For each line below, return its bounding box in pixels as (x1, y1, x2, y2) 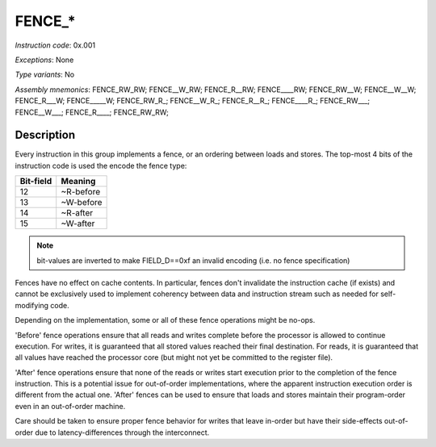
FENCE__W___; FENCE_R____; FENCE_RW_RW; (15, 107, 169, 117)
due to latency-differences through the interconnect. (35, 428, 210, 437)
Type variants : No (15, 69, 75, 80)
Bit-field (19, 176, 52, 187)
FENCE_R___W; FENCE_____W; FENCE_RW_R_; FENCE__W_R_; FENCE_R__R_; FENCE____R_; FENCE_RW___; (15, 96, 371, 106)
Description (15, 128, 76, 142)
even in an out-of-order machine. (15, 401, 126, 411)
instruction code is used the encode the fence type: (15, 161, 187, 170)
